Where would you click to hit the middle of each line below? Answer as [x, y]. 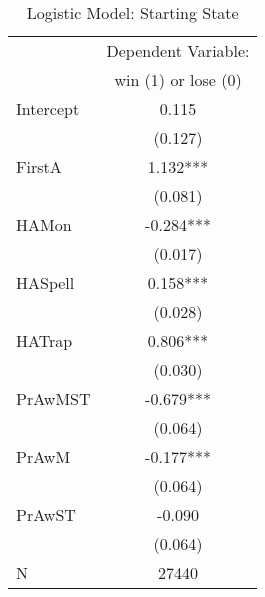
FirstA [39, 166]
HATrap [44, 340]
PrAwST [46, 514]
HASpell [45, 282]
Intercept [48, 108]
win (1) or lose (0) [178, 79]
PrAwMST [53, 398]
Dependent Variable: [178, 50]
